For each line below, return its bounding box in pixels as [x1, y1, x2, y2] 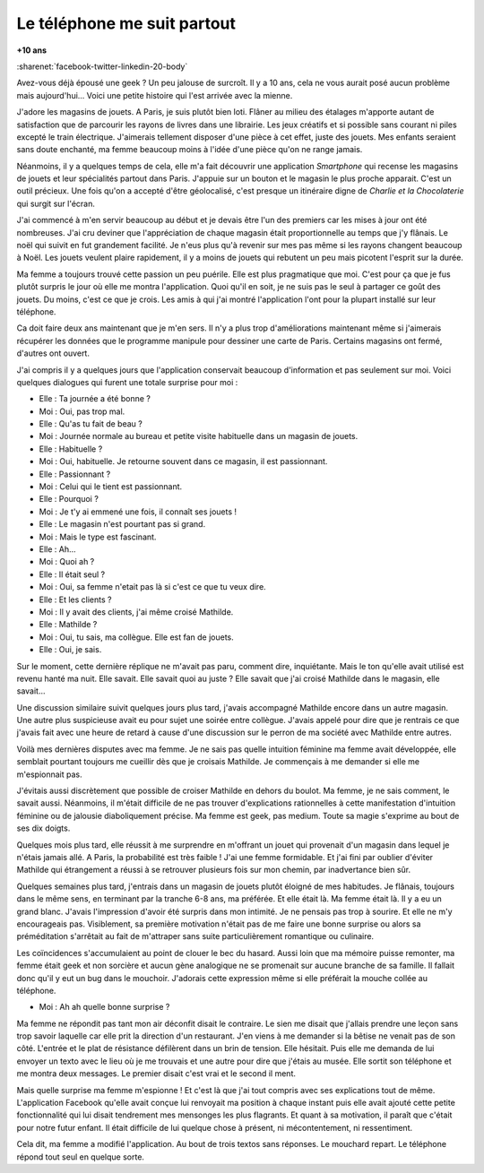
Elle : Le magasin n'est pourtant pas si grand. [39, 519, 206, 530]
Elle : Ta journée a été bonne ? [39, 393, 151, 404]
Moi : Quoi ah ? [39, 556, 95, 567]
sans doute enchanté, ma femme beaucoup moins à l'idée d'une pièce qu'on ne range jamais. [16, 144, 363, 155]
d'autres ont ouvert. [16, 348, 90, 358]
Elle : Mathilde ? [39, 619, 98, 630]
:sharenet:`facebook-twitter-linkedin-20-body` [16, 61, 188, 72]
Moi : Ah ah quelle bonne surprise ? [39, 1002, 170, 1013]
